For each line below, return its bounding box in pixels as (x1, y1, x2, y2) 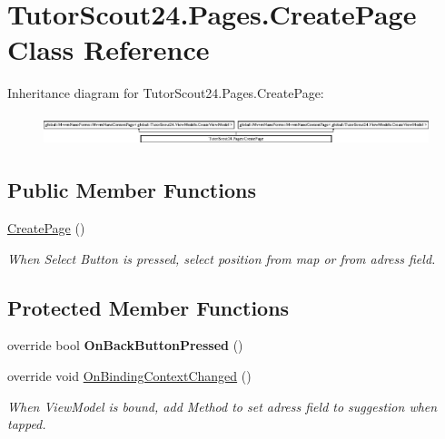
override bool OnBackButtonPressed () (7, 336, 243, 355)
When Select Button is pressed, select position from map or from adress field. (7, 249, 436, 268)
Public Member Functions (7, 176, 256, 204)
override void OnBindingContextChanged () (7, 366, 252, 385)
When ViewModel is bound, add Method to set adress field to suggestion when (7, 396, 438, 415)
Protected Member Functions (7, 293, 290, 321)
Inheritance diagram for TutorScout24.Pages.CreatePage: (7, 83, 324, 102)
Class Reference (7, 31, 210, 68)
